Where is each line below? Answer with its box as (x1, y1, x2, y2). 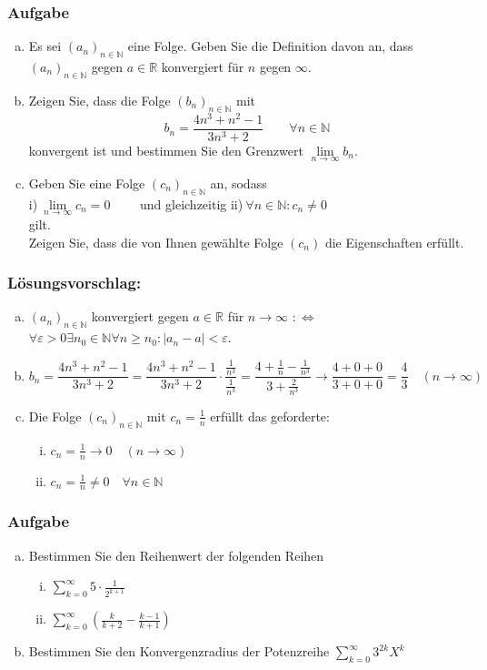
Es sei (28, 36, 62, 56)
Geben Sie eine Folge (28, 173, 145, 192)
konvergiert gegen (91, 307, 189, 326)
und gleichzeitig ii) (140, 194, 243, 213)
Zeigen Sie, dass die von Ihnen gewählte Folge (28, 232, 283, 251)
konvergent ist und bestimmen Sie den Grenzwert (28, 140, 303, 159)
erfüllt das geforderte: (210, 406, 330, 425)
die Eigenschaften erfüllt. (324, 232, 464, 251)
